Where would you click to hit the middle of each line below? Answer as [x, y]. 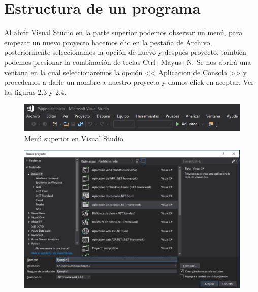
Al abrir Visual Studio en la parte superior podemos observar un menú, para [123, 32]
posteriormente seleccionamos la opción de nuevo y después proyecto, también [125, 52]
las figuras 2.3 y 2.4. [35, 92]
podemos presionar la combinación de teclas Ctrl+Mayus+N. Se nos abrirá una [128, 62]
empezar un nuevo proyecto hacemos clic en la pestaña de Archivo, [108, 42]
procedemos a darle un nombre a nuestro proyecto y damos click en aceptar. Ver [129, 82]
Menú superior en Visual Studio [74, 138]
